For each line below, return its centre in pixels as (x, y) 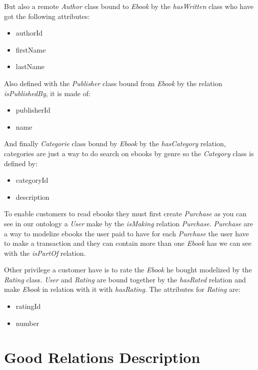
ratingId (28, 306)
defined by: (21, 163)
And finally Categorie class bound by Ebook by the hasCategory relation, (115, 143)
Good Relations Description (102, 357)
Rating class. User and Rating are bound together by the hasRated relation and (125, 279)
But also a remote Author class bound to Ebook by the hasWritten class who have (129, 6)
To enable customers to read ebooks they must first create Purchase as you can (125, 214)
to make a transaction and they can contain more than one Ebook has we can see (128, 243)
